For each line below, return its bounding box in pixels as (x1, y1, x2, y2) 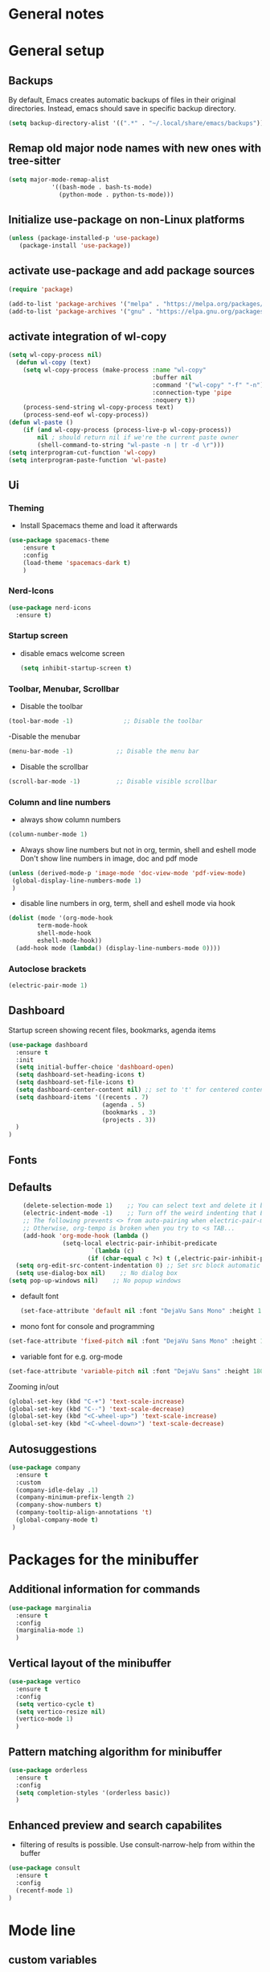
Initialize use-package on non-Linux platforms (8, 213, 245, 226)
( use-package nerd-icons (8, 604, 92, 612)
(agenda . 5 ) (101, 1101, 146, 1109)
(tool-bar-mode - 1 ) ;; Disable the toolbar (8, 717, 203, 725)
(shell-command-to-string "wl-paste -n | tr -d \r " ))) (37, 441, 225, 449)
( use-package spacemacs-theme (8, 537, 110, 545)
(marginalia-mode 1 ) (15, 1626, 84, 1634)
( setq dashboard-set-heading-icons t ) (15, 1071, 146, 1079)
